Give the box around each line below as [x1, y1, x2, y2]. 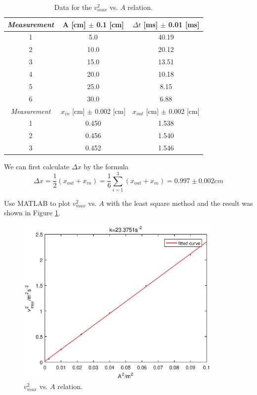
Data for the [54, 2, 92, 12]
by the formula [84, 161, 128, 172]
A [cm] [62, 19, 86, 29]
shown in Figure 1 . [4, 207, 60, 218]
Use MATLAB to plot [4, 197, 71, 208]
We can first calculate [4, 161, 70, 172]
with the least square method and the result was [106, 197, 253, 208]
